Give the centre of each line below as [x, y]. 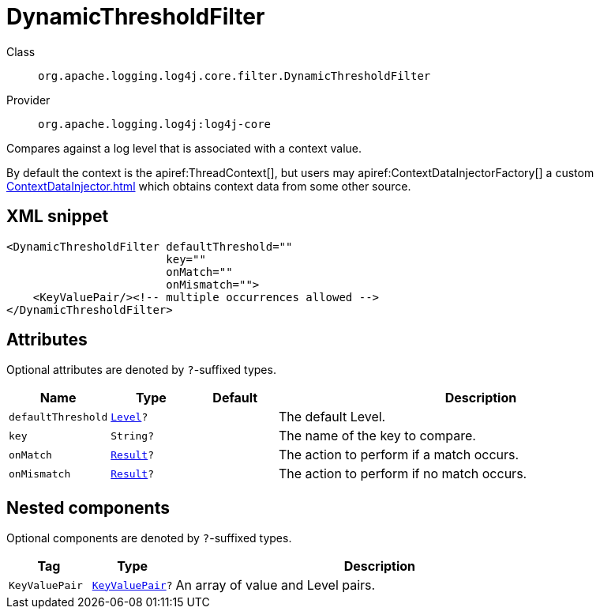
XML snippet [58, 217]
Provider [28, 100]
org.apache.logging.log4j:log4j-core [155, 124]
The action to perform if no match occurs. [403, 474]
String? [133, 436]
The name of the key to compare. [377, 436]
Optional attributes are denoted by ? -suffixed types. [141, 370]
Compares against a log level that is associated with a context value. [184, 148]
